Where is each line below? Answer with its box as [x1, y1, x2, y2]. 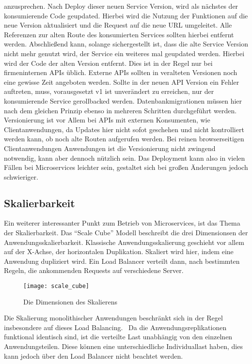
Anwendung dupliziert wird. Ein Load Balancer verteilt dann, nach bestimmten [4, 256, 240, 266]
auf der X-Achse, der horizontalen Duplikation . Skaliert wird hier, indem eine [4, 246, 234, 257]
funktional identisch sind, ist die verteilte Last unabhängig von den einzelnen [4, 332, 233, 342]
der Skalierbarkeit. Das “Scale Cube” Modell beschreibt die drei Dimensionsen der [4, 227, 248, 238]
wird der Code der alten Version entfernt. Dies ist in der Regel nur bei [4, 58, 213, 68]
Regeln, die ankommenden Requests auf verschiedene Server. [4, 265, 184, 275]
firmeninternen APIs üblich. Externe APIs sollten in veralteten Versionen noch [4, 67, 237, 77]
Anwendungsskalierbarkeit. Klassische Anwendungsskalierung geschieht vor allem [4, 237, 244, 247]
